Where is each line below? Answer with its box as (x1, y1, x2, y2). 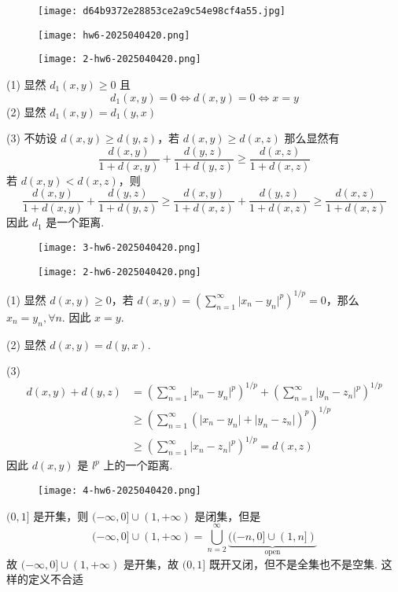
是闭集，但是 (194, 507, 261, 524)
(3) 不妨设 (6, 130, 57, 146)
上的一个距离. (103, 457, 173, 473)
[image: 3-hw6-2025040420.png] (38, 242, 201, 254)
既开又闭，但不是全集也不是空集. (208, 555, 378, 572)
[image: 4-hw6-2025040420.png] (38, 485, 201, 497)
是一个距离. (46, 214, 105, 230)
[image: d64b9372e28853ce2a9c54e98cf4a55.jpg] (38, 6, 286, 17)
